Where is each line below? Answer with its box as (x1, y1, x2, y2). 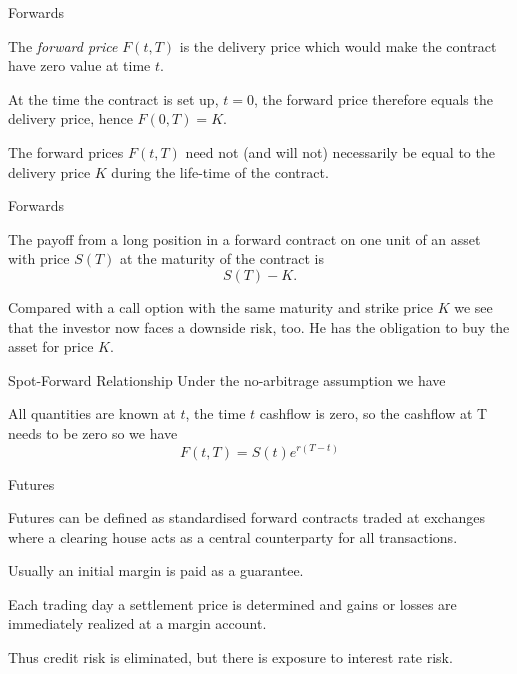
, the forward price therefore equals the (253, 88, 493, 109)
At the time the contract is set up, (8, 88, 219, 109)
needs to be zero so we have (8, 422, 178, 443)
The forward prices (8, 141, 124, 162)
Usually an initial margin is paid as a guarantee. (8, 560, 304, 581)
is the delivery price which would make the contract (179, 35, 497, 56)
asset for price (8, 336, 94, 357)
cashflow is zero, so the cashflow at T (259, 403, 488, 424)
